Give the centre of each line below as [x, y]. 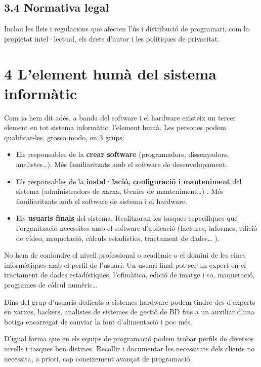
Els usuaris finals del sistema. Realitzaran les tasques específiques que [127, 218]
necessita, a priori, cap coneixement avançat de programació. [98, 358]
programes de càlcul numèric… [51, 285]
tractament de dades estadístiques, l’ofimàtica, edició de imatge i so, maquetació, [129, 275]
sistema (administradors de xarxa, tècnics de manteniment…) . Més [120, 191]
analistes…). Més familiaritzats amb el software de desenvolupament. [122, 164]
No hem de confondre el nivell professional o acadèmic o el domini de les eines [125, 255]
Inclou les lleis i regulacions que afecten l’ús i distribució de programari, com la [127, 29]
